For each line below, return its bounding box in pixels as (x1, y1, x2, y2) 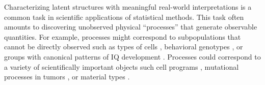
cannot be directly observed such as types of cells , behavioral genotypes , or (4, 41, 243, 52)
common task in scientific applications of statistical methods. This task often (4, 11, 244, 22)
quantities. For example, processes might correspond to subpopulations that (4, 31, 241, 42)
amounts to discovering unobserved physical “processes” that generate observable (4, 21, 257, 32)
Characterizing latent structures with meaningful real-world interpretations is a (4, 2, 252, 12)
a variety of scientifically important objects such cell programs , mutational (4, 61, 239, 72)
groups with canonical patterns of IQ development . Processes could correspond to (4, 51, 261, 62)
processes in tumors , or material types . (4, 71, 130, 82)
